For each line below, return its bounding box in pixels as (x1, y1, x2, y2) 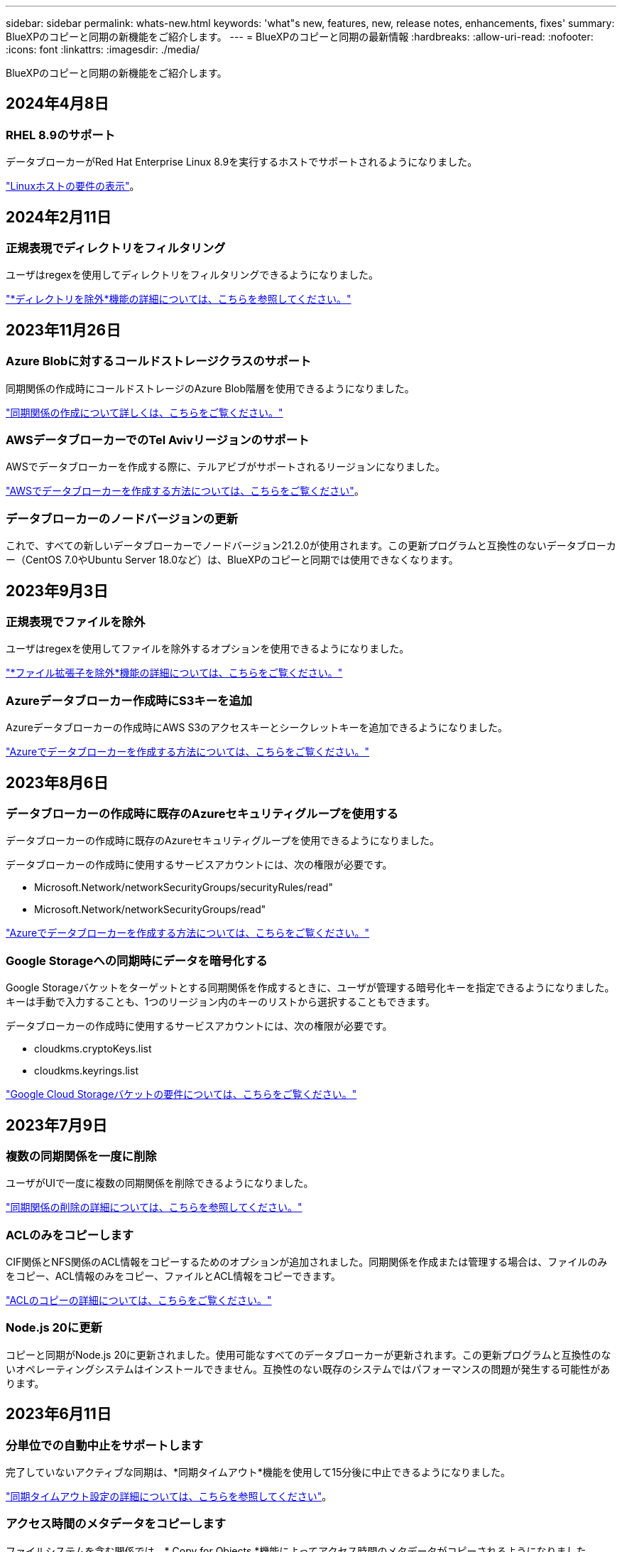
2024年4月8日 (6, 95, 109, 113)
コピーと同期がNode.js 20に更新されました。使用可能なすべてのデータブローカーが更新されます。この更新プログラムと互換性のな (6, 1348, 611, 1361)
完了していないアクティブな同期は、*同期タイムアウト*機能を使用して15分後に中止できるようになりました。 (6, 1466, 511, 1479)
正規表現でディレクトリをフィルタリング (6, 241, 226, 256)
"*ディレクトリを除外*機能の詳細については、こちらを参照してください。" (6, 293, 351, 306)
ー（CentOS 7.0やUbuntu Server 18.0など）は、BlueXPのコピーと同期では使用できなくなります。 (6, 554, 459, 566)
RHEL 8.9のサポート (6, 127, 116, 142)
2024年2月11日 (6, 208, 111, 226)
